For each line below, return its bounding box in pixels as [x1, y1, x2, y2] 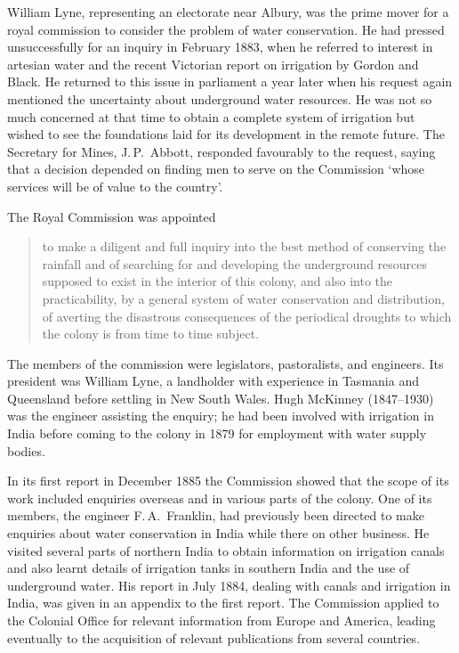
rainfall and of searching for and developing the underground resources [42, 254, 428, 273]
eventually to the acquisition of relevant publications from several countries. [7, 628, 421, 647]
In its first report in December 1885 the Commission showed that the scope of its [7, 471, 449, 490]
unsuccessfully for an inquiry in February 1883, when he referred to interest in [7, 37, 433, 56]
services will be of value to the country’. [7, 176, 223, 195]
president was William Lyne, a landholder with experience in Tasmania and [7, 371, 419, 390]
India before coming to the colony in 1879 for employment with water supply [7, 424, 427, 443]
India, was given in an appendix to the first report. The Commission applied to [7, 593, 439, 612]
